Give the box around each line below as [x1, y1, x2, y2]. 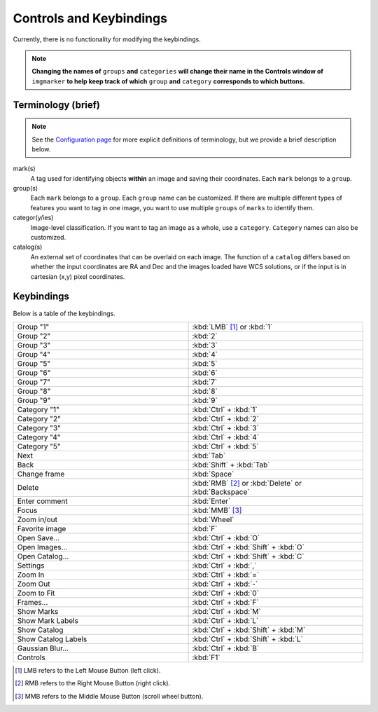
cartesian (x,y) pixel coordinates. [30, 272, 125, 280]
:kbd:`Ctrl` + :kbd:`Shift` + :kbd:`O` [192, 542, 304, 552]
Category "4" [17, 432, 61, 441]
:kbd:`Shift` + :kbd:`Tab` [192, 460, 270, 470]
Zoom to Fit [17, 588, 55, 598]
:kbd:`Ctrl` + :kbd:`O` [192, 533, 260, 542]
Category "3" [17, 423, 61, 432]
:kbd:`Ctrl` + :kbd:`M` [192, 606, 262, 616]
